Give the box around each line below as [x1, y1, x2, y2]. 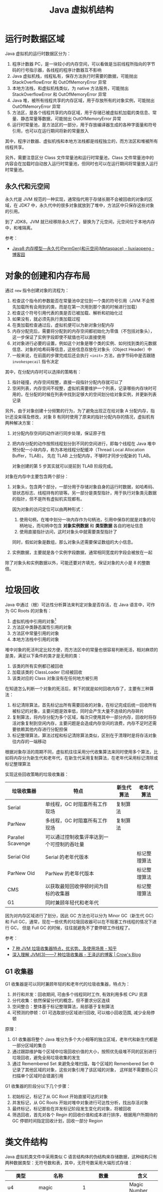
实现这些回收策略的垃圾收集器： [5, 771, 69, 777]
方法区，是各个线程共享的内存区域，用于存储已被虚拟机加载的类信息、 [12, 109, 153, 115]
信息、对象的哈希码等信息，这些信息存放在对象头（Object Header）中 [12, 346, 152, 352]
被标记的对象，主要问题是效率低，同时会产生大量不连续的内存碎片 [12, 708, 144, 714]
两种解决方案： [5, 420, 35, 426]
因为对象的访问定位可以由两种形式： [12, 506, 85, 512]
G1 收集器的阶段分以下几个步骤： [5, 1083, 71, 1089]
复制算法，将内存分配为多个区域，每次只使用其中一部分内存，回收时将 [12, 714, 153, 720]
